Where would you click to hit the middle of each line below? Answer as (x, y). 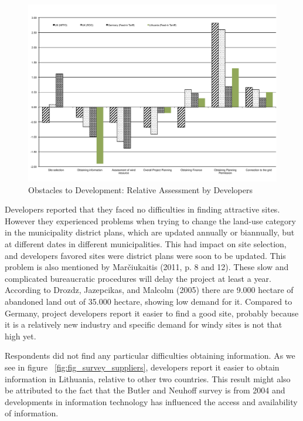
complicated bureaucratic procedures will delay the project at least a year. (138, 278)
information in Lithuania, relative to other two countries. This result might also (148, 378)
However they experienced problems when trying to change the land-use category (150, 220)
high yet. (21, 336)
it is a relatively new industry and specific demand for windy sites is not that (144, 324)
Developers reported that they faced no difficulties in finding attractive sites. (142, 209)
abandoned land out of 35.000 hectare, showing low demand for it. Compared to (149, 301)
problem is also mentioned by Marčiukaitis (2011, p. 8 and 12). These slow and (147, 267)
